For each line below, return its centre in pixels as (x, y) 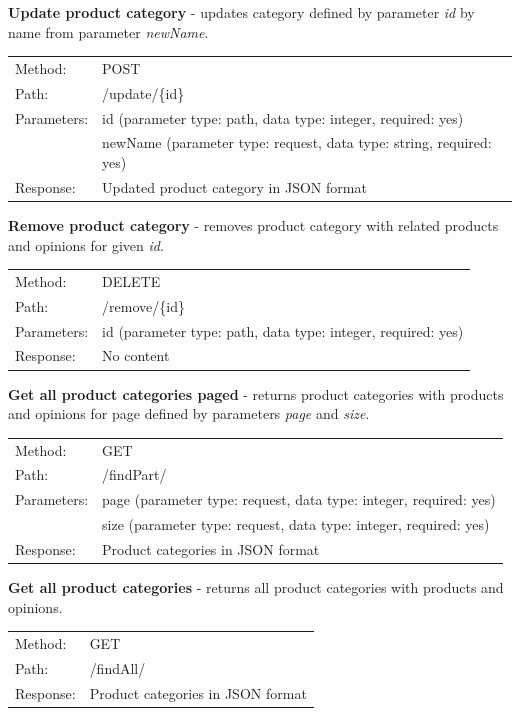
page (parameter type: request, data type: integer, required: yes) (299, 499)
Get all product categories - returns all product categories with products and (256, 586)
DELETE (131, 280)
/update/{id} (143, 92)
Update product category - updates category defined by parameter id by (241, 12)
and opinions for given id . (86, 244)
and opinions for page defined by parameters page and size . (189, 413)
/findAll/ (117, 667)
